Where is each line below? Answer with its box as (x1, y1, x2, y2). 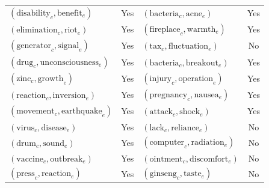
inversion (52, 91, 86, 100)
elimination (16, 26, 58, 35)
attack (149, 108, 173, 117)
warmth (187, 25, 216, 34)
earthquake (61, 107, 102, 116)
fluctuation (168, 42, 209, 51)
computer (149, 138, 185, 147)
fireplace (149, 25, 181, 34)
